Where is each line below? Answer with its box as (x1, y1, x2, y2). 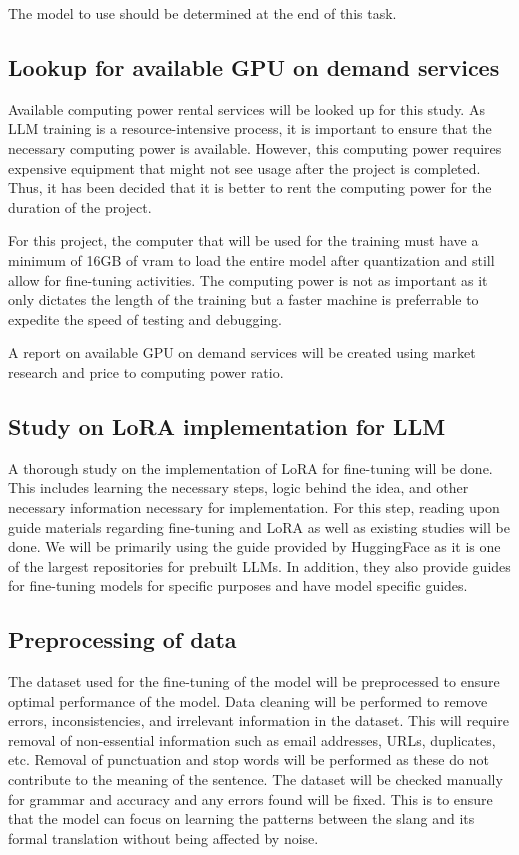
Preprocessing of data (8, 624, 237, 655)
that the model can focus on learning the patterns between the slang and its (8, 808, 475, 829)
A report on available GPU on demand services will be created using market (8, 342, 476, 363)
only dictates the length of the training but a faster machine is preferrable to (8, 289, 479, 310)
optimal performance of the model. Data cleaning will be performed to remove (8, 690, 488, 711)
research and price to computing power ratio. (8, 361, 284, 382)
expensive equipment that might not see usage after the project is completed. (8, 157, 481, 178)
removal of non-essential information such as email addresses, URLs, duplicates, (8, 729, 496, 750)
